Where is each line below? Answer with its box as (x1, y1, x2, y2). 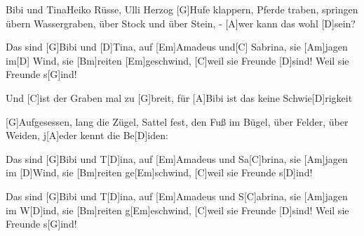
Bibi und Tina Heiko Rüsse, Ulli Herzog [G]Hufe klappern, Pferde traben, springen (6, 2, 358, 16)
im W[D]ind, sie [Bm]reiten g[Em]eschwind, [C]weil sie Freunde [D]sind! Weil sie (6, 202, 349, 217)
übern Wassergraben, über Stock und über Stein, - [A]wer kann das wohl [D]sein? (6, 15, 356, 30)
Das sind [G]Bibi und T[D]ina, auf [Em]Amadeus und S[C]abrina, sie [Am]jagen (6, 188, 348, 203)
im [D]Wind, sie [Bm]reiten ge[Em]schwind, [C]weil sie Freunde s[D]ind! (6, 165, 313, 180)
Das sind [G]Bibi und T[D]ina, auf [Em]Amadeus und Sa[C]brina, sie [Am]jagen (6, 151, 348, 166)
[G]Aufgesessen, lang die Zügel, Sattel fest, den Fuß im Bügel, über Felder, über (6, 114, 349, 129)
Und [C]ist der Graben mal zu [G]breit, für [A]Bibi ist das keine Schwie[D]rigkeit (6, 90, 353, 105)
